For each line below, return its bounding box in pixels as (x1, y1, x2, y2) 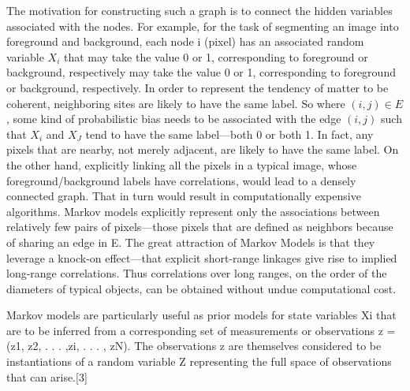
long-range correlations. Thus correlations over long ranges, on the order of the (6, 265, 387, 281)
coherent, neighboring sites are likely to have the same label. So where (6, 95, 345, 111)
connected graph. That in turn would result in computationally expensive (6, 188, 361, 204)
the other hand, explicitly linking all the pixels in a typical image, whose (6, 156, 357, 173)
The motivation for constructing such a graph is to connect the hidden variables (6, 2, 393, 18)
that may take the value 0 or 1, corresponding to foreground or (63, 48, 368, 65)
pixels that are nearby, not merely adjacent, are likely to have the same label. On (6, 141, 399, 158)
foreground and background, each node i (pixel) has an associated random (6, 33, 364, 50)
